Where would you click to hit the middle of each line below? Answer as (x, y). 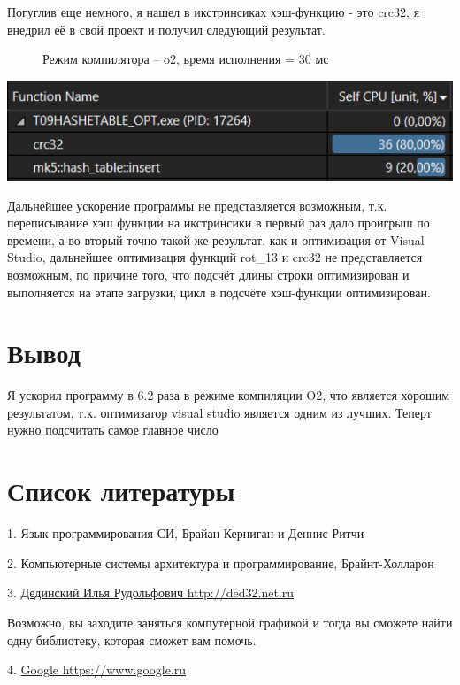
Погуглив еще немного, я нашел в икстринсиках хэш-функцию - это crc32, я (214, 12)
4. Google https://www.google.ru (97, 670)
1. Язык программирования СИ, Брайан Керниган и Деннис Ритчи (186, 533)
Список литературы (121, 491)
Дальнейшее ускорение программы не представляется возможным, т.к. (197, 205)
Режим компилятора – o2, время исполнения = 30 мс (186, 59)
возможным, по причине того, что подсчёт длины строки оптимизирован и (208, 274)
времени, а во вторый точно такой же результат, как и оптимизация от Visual (216, 239)
